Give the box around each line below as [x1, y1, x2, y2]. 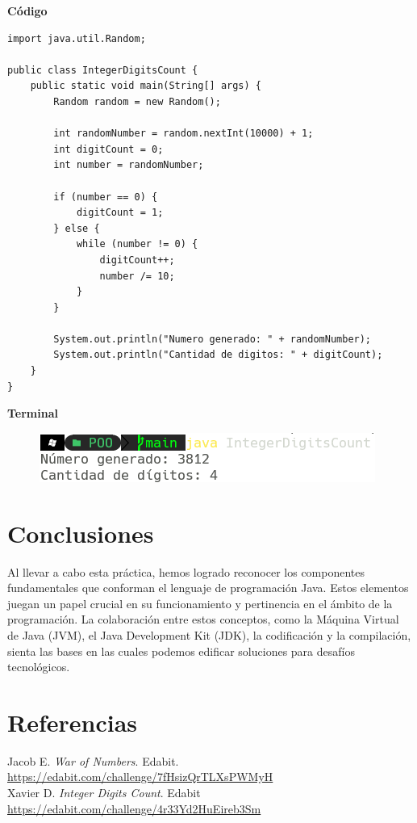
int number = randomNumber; [53, 159, 204, 171]
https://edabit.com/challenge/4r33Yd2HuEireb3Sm [7, 800, 261, 817]
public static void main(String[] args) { [30, 80, 261, 92]
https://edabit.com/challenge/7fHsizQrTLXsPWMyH [7, 768, 273, 785]
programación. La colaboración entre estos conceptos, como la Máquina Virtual [7, 611, 399, 628]
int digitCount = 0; [53, 143, 164, 155]
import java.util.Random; [7, 32, 146, 44]
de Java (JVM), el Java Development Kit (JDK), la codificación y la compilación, [7, 626, 411, 643]
